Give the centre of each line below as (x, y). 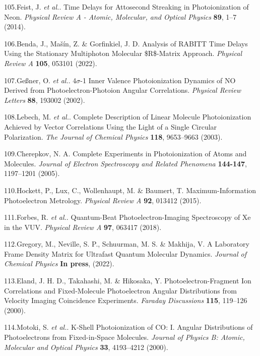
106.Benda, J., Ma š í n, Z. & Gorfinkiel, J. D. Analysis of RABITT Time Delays (126, 43)
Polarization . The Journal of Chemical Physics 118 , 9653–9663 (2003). (113, 136)
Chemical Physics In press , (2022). (59, 263)
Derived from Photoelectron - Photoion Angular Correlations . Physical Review (123, 90)
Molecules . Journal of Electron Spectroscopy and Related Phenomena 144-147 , (125, 163)
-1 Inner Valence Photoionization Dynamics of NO (158, 80)
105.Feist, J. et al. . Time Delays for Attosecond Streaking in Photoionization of (126, 7)
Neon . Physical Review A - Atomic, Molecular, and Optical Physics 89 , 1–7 (120, 16)
